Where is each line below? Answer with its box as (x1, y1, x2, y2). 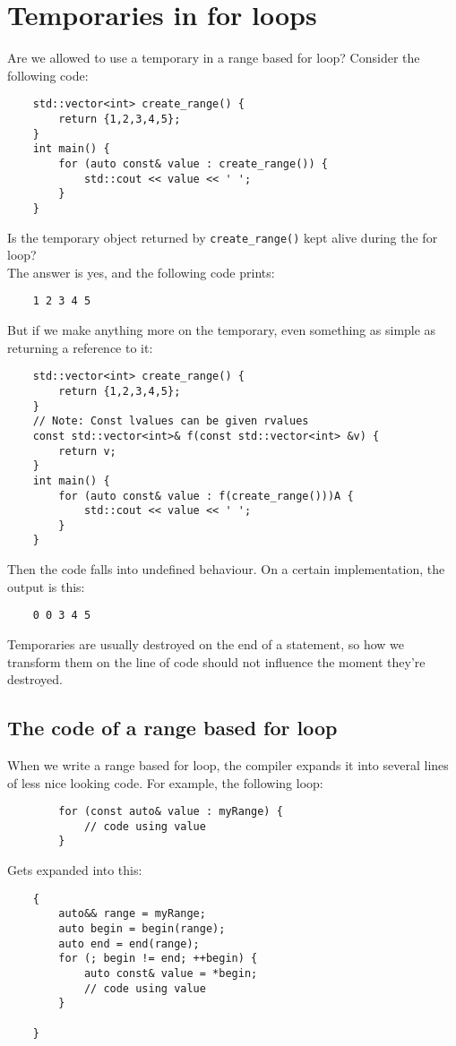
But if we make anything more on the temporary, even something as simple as (7, 321, 436, 339)
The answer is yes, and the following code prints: (7, 262, 275, 281)
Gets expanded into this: (7, 861, 142, 879)
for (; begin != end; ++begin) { (58, 952, 258, 965)
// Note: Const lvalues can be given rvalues (32, 415, 309, 428)
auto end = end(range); (58, 937, 200, 950)
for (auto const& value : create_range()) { (58, 157, 328, 170)
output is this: (7, 577, 85, 596)
